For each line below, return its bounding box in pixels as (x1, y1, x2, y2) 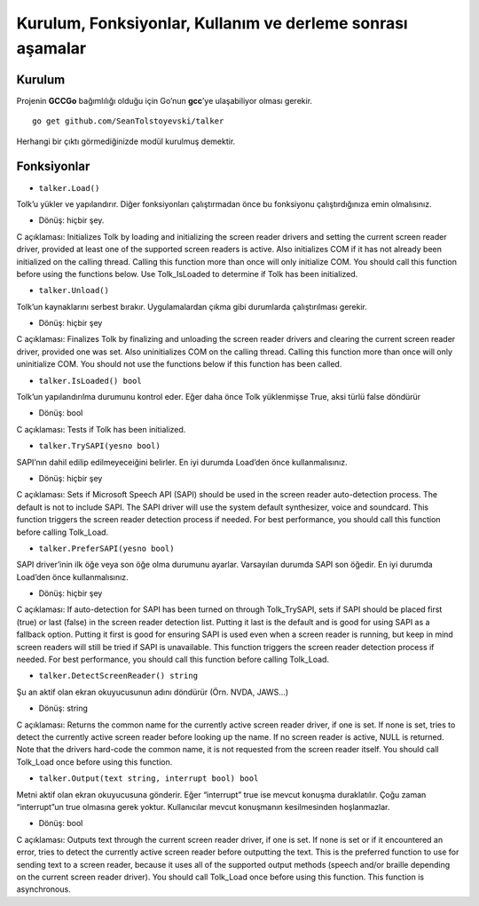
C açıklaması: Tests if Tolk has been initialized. (16, 424, 186, 434)
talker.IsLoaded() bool (38, 376, 142, 385)
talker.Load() (38, 183, 100, 193)
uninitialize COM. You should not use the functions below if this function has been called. (16, 359, 342, 370)
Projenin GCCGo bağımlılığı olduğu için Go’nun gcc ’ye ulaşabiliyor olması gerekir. (16, 95, 313, 106)
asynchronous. (16, 884, 71, 894)
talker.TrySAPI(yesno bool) (38, 441, 161, 451)
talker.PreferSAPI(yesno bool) (38, 543, 175, 553)
